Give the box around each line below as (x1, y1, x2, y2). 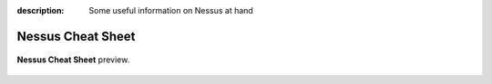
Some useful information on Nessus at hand (88, 5, 254, 15)
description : (16, 5, 65, 15)
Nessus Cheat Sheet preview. (16, 54, 130, 65)
